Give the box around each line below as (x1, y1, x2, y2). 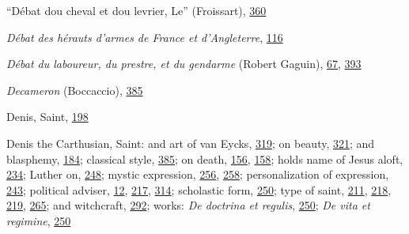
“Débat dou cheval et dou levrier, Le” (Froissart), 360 (6, 2, 267, 18)
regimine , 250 (6, 212, 71, 228)
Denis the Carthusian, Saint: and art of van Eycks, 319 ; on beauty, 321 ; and (6, 134, 375, 151)
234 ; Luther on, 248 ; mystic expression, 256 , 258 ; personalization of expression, (6, 166, 389, 183)
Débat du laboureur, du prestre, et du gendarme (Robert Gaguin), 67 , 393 (6, 55, 362, 72)
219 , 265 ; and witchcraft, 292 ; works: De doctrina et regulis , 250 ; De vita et (6, 197, 370, 213)
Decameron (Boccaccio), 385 (6, 81, 143, 98)
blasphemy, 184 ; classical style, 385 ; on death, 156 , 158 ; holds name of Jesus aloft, (6, 150, 403, 167)
